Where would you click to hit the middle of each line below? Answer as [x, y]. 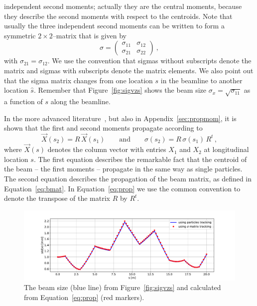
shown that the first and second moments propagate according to [103, 128]
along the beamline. [80, 101]
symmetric [20, 35]
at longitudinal [226, 149]
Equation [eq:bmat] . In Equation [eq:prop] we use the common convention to [122, 188]
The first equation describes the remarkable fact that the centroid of [142, 159]
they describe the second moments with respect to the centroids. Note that [118, 16]
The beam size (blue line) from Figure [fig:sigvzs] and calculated [123, 287]
